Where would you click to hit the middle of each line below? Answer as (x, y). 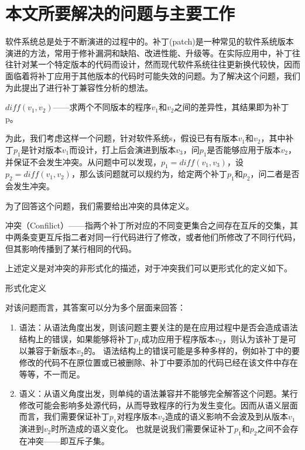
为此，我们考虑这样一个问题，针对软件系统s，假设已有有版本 (122, 138)
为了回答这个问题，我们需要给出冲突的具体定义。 (100, 205)
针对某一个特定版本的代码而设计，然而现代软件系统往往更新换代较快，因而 (157, 64)
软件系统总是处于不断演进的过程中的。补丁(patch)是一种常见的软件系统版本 (150, 41)
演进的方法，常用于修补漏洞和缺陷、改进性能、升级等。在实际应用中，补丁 (149, 52)
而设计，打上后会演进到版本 (123, 149)
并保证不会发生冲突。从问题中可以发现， (83, 161)
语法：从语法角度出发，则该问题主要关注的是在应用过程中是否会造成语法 (158, 327)
